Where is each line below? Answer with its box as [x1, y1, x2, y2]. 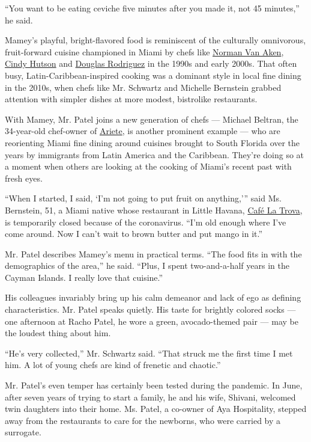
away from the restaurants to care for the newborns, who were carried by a [5, 414, 281, 426]
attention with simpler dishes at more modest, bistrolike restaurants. [5, 93, 258, 105]
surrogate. [5, 426, 41, 438]
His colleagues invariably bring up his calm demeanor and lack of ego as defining [5, 291, 301, 304]
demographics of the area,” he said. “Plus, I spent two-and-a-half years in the [5, 259, 289, 272]
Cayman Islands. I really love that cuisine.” [5, 271, 163, 283]
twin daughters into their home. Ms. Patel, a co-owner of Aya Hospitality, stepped [5, 402, 307, 415]
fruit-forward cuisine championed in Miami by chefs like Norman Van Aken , [5, 45, 284, 58]
